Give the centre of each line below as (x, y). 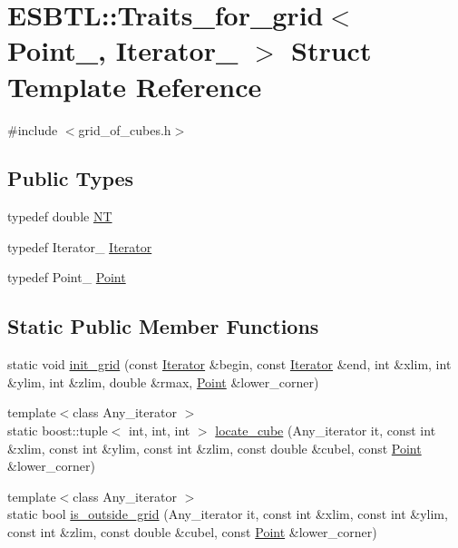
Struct (331, 50)
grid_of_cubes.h (125, 129)
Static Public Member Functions (163, 326)
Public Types (71, 178)
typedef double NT (60, 216)
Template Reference (135, 86)
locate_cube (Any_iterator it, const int (326, 431)
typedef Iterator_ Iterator (80, 246)
